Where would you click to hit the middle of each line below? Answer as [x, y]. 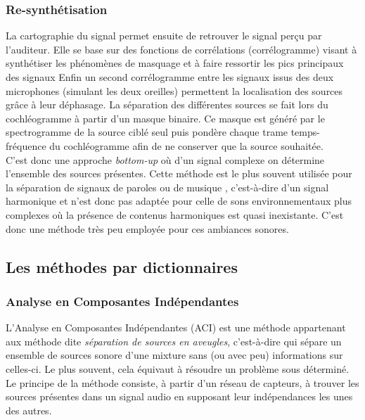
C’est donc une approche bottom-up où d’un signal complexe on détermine [165, 159]
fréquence [26, 145]
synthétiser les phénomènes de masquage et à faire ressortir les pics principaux [175, 63]
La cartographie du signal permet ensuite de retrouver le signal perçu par [164, 36]
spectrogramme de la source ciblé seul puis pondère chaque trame [147, 132]
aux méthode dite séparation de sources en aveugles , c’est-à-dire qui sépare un [174, 341]
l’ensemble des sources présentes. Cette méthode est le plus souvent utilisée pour [179, 173]
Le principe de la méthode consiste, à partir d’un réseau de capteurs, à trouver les [182, 382]
